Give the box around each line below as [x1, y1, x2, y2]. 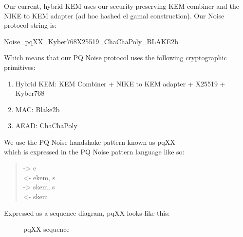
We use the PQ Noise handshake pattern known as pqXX [4, 136, 175, 147]
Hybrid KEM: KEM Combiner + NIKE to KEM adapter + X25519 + [15, 78, 225, 88]
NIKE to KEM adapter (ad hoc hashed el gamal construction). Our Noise [4, 10, 224, 20]
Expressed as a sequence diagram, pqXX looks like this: [4, 207, 170, 218]
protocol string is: [4, 20, 56, 30]
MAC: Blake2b [15, 104, 60, 114]
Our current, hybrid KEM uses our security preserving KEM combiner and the [4, 1, 239, 11]
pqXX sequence [23, 224, 70, 234]
